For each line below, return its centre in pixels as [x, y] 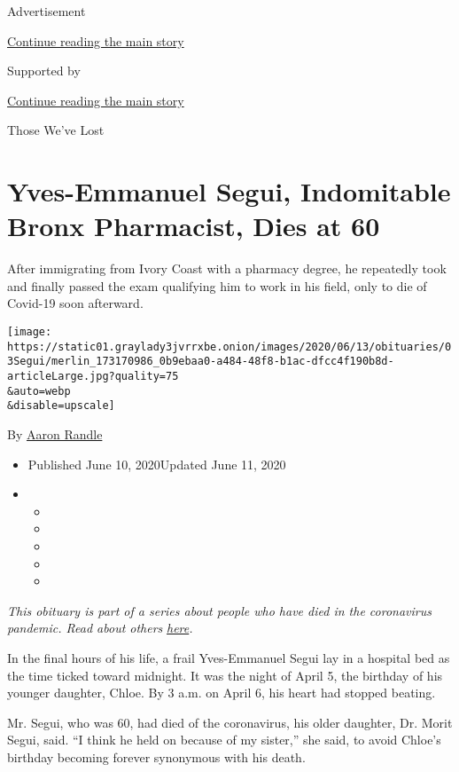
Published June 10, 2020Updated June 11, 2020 [157, 464]
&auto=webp [39, 391]
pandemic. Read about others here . [100, 628]
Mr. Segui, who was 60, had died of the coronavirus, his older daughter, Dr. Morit [230, 722]
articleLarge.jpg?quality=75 [93, 377]
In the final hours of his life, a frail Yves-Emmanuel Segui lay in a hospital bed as [229, 657]
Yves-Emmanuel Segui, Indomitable [229, 191]
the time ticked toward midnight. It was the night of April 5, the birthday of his [225, 675]
